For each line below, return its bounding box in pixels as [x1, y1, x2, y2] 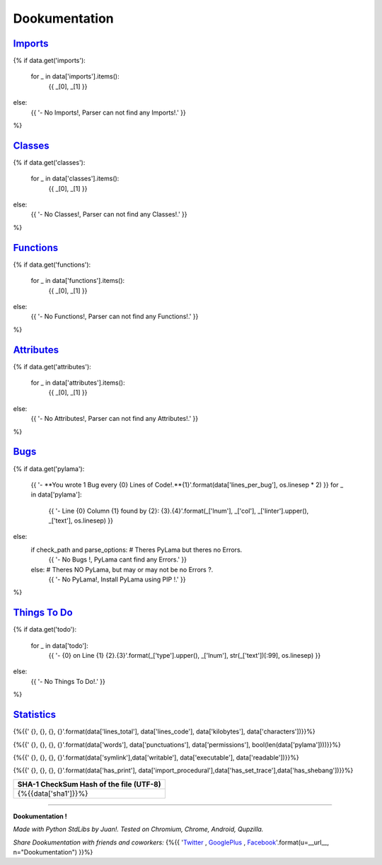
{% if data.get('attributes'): [13, 362, 91, 371]
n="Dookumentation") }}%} [13, 847, 93, 856]
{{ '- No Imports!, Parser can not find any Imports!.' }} [30, 108, 187, 117]
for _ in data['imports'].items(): [30, 72, 120, 81]
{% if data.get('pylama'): [13, 464, 85, 473]
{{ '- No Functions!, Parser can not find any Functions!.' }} [30, 312, 199, 321]
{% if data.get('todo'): [13, 625, 77, 634]
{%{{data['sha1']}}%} [17, 789, 88, 799]
